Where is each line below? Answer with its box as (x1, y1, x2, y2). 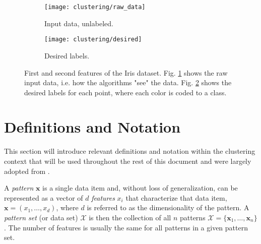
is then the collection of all (89, 212, 171, 222)
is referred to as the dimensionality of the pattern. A (87, 202, 249, 213)
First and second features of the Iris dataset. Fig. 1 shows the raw (24, 67, 228, 78)
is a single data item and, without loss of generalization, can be (42, 182, 238, 193)
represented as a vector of (4, 192, 83, 203)
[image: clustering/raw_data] (44, 4, 146, 11)
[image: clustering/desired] (44, 36, 142, 43)
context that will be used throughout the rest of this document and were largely (4, 156, 251, 166)
